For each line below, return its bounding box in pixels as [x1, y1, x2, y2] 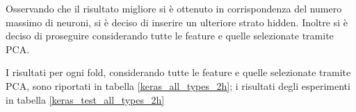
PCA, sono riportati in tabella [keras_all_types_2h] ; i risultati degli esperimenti [6, 78, 350, 93]
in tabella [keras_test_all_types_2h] [6, 92, 165, 106]
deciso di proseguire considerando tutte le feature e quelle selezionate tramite [6, 28, 334, 43]
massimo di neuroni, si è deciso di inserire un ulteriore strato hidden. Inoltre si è [6, 15, 348, 29]
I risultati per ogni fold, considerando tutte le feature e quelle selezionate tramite [6, 65, 351, 80]
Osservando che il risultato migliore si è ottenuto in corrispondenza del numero [6, 1, 342, 15]
